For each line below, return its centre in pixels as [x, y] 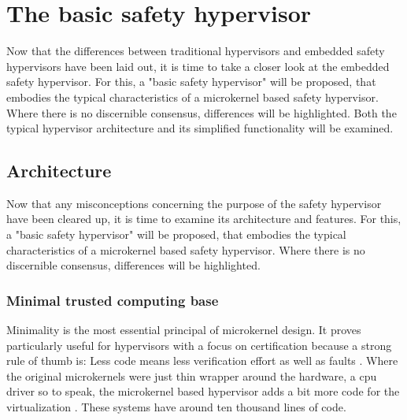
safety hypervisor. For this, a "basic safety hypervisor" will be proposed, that [191, 82]
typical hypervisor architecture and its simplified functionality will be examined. [200, 128]
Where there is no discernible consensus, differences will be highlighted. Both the [202, 112]
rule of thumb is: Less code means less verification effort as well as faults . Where [202, 361]
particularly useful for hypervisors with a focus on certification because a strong [199, 345]
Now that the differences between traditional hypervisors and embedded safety [196, 51]
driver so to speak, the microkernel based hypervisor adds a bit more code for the [203, 391]
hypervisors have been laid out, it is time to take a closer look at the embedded [198, 66]
